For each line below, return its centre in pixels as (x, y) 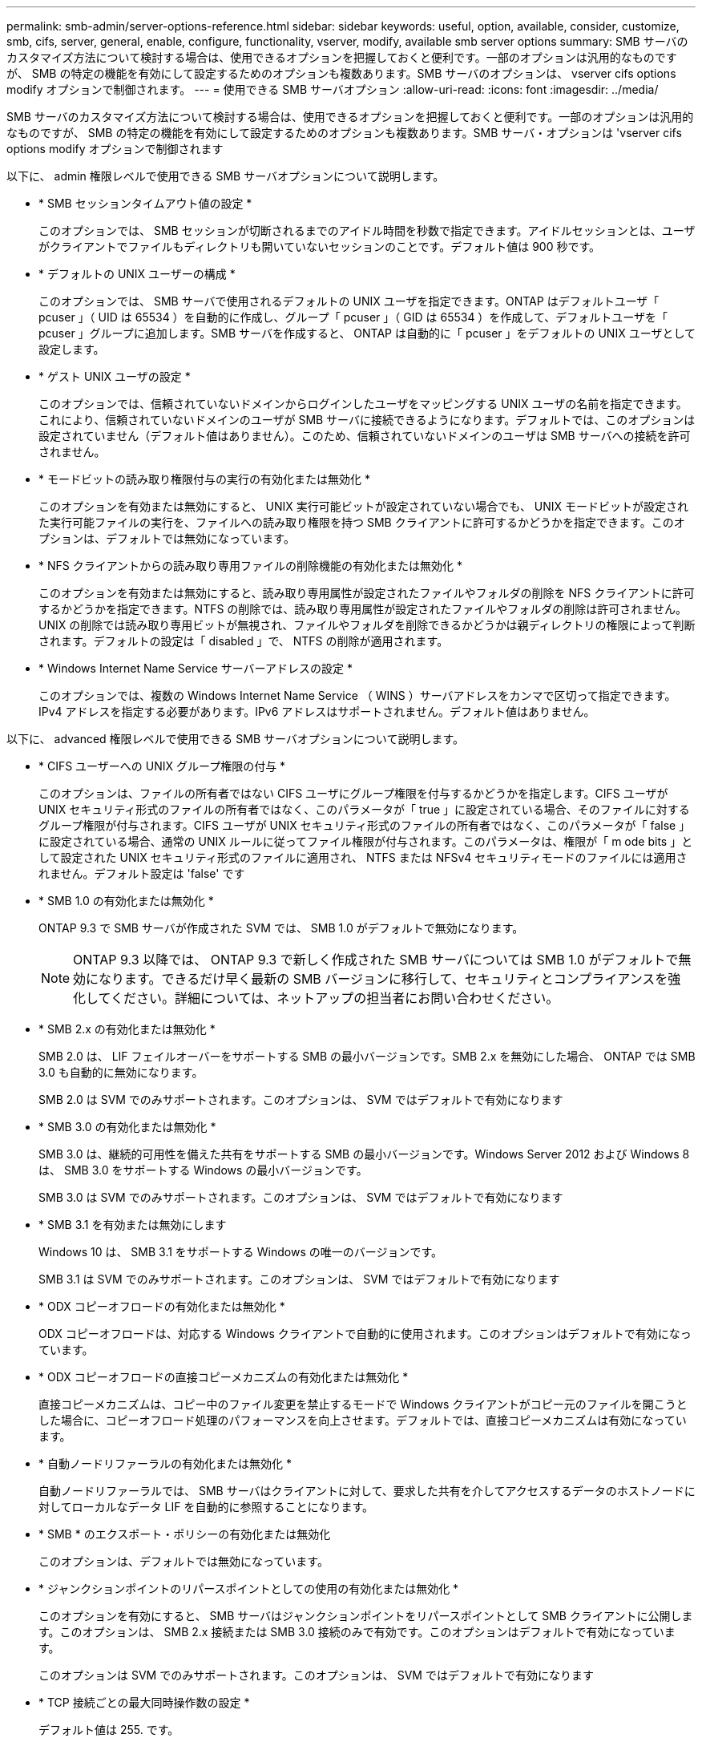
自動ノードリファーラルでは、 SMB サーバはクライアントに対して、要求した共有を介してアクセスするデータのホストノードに (367, 1491)
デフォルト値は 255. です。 (109, 1730)
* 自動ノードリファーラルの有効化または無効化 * (165, 1463)
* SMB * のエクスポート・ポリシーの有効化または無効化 (185, 1534)
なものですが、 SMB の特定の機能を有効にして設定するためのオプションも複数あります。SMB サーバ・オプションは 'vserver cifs (344, 133)
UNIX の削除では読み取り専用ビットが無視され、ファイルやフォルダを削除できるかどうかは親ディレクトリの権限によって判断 (367, 625)
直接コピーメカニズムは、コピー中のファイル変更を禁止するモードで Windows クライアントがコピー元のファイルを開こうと (363, 1404)
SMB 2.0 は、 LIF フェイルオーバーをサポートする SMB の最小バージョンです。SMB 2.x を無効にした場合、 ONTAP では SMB (367, 1056)
